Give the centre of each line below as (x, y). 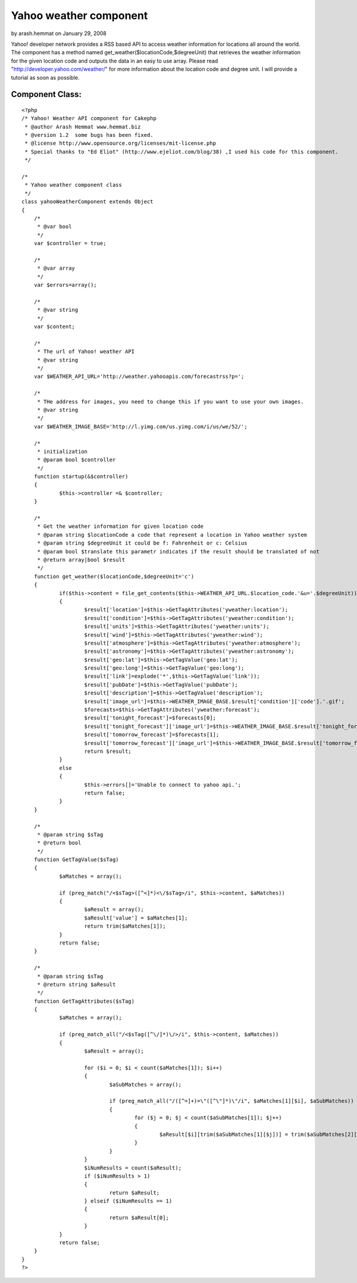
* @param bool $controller (76, 460)
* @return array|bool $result (81, 560)
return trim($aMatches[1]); (125, 926)
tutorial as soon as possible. (45, 77)
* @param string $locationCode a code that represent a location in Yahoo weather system (172, 535)
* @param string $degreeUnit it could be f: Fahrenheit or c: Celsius (142, 543)
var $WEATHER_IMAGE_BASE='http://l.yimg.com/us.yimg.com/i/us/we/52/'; (140, 426)
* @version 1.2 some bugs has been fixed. (89, 135)
